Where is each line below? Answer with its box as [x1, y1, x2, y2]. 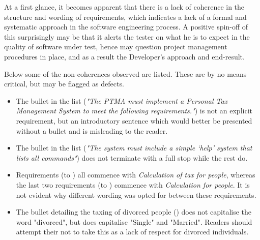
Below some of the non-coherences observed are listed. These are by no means [4, 68, 247, 79]
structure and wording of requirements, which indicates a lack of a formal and [4, 11, 247, 22]
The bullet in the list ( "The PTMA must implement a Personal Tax [16, 95, 228, 106]
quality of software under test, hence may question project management [4, 41, 227, 52]
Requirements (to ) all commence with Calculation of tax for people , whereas [16, 169, 255, 180]
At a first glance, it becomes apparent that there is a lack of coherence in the [4, 2, 245, 12]
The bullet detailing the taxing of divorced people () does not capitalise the [16, 206, 252, 217]
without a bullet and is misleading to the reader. [16, 125, 168, 136]
